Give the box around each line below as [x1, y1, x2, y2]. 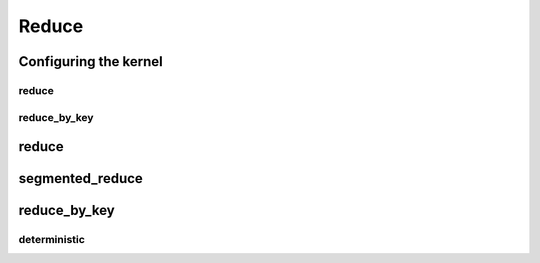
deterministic [18, 233, 85, 247]
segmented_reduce [18, 170, 144, 187]
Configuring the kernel [18, 53, 164, 70]
